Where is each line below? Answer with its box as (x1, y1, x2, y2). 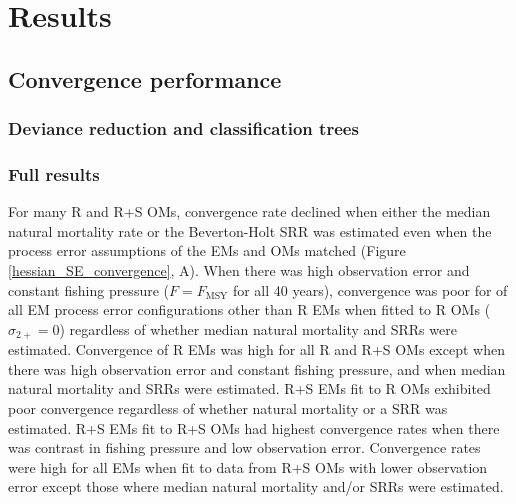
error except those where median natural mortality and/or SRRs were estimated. (8, 476, 504, 497)
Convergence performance (8, 63, 282, 94)
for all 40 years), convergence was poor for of (232, 279, 508, 300)
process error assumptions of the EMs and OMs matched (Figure (8, 240, 406, 261)
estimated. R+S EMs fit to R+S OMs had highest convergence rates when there (8, 417, 500, 438)
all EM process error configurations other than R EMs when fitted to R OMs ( (8, 299, 491, 320)
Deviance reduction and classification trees (8, 116, 359, 141)
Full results (8, 161, 100, 186)
